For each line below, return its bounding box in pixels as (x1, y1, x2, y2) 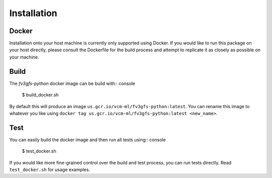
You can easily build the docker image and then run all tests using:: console (9, 136, 166, 143)
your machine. (9, 54, 39, 60)
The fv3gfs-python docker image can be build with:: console (9, 80, 135, 86)
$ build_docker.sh (22, 92, 59, 98)
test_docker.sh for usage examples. (9, 166, 90, 172)
